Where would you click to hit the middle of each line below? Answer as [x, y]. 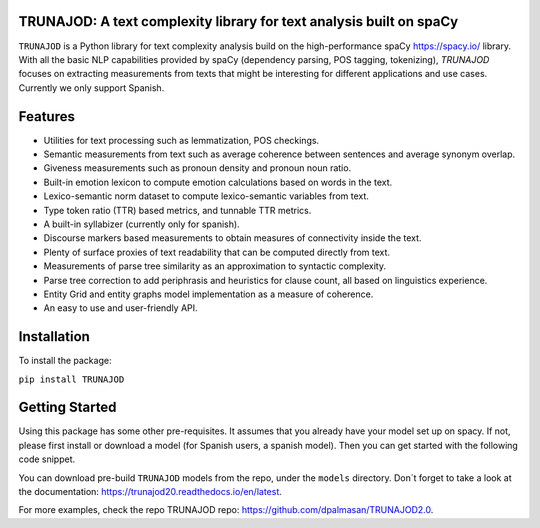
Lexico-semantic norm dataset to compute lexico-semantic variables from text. [206, 196]
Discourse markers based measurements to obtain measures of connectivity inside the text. [232, 238]
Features [46, 116]
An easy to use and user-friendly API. [121, 308]
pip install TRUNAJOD [71, 379]
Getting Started [67, 407]
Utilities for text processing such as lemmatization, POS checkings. [181, 140]
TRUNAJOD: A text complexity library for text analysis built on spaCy [238, 21]
